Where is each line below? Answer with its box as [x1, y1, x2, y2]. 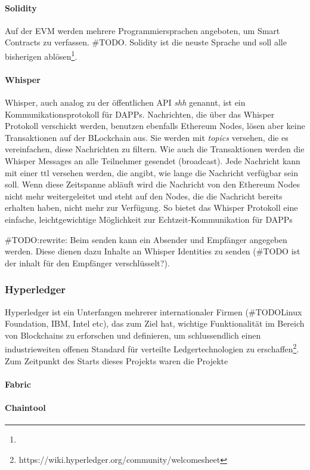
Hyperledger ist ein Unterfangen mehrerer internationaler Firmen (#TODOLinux [5, 305, 302, 318]
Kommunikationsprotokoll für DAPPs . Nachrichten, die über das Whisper [5, 107, 275, 120]
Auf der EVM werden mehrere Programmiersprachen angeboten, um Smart [5, 24, 280, 36]
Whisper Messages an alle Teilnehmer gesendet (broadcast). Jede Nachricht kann [5, 155, 300, 167]
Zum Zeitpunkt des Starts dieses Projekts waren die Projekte [5, 354, 228, 367]
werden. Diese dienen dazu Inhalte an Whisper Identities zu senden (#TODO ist [5, 245, 300, 257]
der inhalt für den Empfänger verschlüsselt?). [5, 256, 170, 269]
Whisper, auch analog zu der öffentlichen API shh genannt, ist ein [5, 96, 246, 109]
